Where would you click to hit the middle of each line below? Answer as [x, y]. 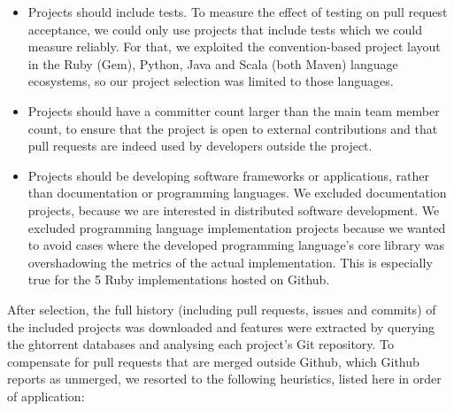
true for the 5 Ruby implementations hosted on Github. [179, 279]
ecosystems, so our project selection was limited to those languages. [211, 81]
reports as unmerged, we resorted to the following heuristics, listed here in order [224, 379]
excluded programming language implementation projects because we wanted [237, 227]
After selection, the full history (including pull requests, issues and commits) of [222, 309]
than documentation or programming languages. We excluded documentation [237, 193]
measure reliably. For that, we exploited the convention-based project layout [234, 47]
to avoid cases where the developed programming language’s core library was [236, 245]
